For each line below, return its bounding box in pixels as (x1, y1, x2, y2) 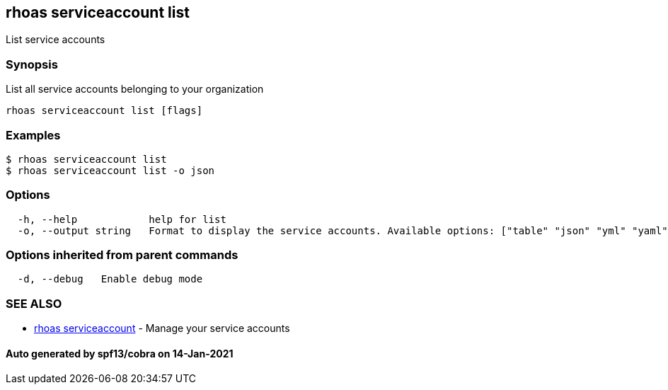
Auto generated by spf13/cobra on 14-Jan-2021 (6, 347, 234, 360)
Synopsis (6, 57, 58, 71)
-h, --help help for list (17, 213, 226, 225)
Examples (6, 127, 61, 142)
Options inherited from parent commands (6, 248, 238, 263)
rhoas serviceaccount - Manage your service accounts (34, 322, 290, 335)
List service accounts (6, 33, 105, 46)
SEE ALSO (6, 296, 62, 311)
